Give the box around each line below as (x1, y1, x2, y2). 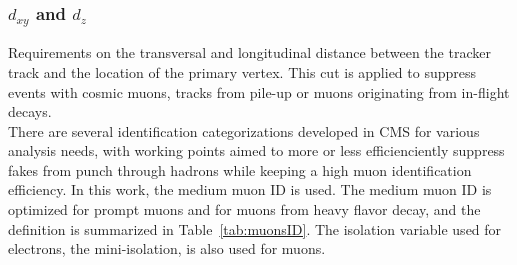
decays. (8, 101, 52, 122)
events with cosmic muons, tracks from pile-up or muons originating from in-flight (8, 81, 510, 102)
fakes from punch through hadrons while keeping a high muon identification (8, 159, 472, 180)
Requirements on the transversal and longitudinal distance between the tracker (8, 42, 491, 63)
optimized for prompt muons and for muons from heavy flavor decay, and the (8, 199, 481, 220)
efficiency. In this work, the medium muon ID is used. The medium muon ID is (8, 179, 492, 200)
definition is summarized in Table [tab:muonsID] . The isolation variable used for (8, 218, 502, 239)
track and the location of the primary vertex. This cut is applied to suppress (8, 61, 477, 82)
